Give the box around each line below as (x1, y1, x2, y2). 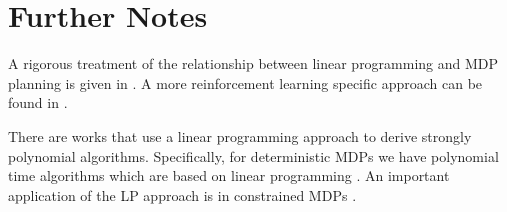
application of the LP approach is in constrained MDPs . (8, 184, 357, 205)
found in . (8, 92, 68, 113)
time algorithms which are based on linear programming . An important (8, 165, 450, 186)
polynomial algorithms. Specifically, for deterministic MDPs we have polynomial (8, 145, 499, 166)
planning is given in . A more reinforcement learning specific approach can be (8, 72, 483, 93)
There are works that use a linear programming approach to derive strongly (8, 125, 472, 146)
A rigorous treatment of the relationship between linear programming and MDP (8, 53, 499, 74)
